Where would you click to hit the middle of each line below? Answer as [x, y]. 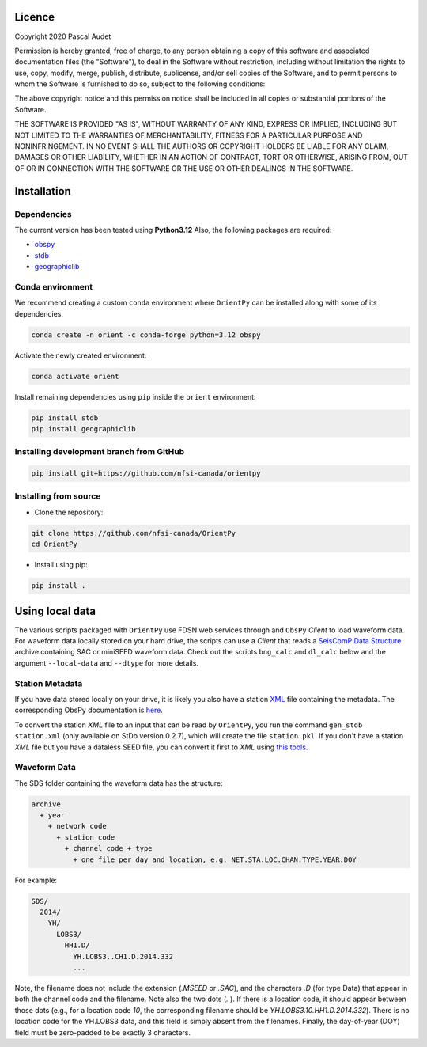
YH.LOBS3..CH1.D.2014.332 [123, 956]
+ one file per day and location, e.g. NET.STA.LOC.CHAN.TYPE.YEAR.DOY [215, 859]
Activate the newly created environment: [81, 355]
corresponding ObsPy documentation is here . [89, 710]
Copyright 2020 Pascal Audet [63, 36]
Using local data [55, 611]
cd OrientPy [55, 544]
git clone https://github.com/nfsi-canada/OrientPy [134, 533]
